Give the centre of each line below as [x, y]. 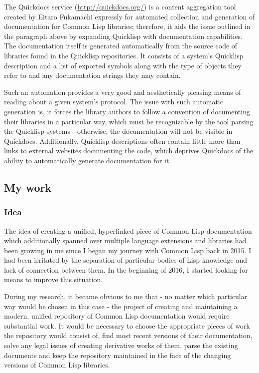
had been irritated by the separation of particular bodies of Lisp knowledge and [126, 260]
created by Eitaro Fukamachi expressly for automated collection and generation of [129, 16]
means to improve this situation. [54, 279]
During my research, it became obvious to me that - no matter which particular [126, 296]
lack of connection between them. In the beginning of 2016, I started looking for [126, 269]
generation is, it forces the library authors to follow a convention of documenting [127, 111]
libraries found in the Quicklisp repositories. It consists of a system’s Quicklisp [124, 55]
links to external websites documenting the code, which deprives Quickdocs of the [129, 151]
